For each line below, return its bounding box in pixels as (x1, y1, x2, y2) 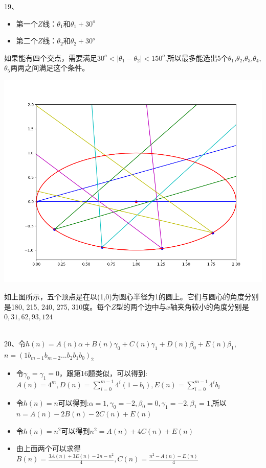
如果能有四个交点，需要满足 (4, 52, 97, 63)
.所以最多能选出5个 (165, 52, 228, 63)
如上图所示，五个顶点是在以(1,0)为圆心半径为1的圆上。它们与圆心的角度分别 (4, 291, 259, 301)
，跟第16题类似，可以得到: (59, 367, 147, 378)
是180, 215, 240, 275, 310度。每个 (4, 301, 112, 312)
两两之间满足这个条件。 (10, 62, 90, 73)
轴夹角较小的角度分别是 (170, 301, 249, 312)
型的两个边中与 (116, 301, 166, 312)
